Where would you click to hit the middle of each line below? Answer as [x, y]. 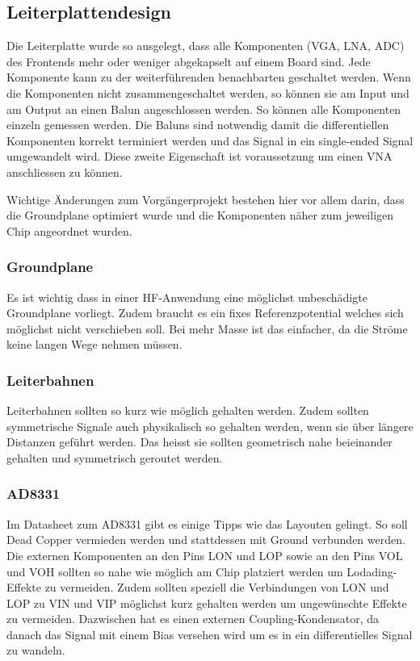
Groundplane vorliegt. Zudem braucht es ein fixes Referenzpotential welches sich [205, 313]
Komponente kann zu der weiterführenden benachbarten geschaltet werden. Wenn [209, 77]
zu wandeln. [36, 650]
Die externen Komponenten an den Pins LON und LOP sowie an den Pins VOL [205, 555]
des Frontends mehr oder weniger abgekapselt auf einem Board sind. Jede [189, 61]
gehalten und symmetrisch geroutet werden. [115, 457]
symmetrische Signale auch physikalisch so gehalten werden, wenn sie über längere [210, 426]
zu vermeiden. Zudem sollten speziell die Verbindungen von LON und [217, 587]
